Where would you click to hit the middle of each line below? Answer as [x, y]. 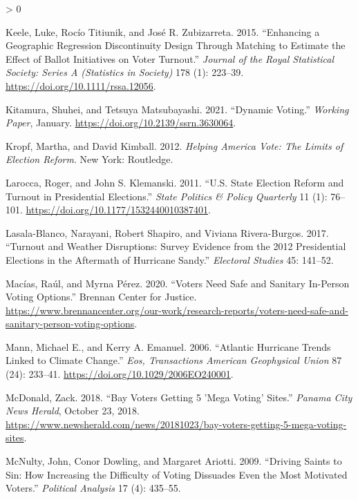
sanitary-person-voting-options [70, 324]
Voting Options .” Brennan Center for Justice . [101, 297]
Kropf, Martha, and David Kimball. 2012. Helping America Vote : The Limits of [175, 145]
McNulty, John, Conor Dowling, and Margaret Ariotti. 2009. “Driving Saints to [174, 461]
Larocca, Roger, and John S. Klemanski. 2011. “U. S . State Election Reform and [175, 182]
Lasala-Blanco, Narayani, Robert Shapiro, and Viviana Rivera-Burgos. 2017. [167, 232]
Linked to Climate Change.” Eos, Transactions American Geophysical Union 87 [174, 360]
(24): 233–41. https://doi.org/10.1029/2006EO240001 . [120, 374]
